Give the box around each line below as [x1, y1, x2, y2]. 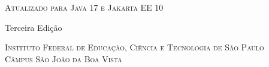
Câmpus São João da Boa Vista [5, 52, 122, 65]
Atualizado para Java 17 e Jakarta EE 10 [5, 1, 164, 13]
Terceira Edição [5, 21, 62, 33]
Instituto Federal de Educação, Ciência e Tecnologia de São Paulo [5, 41, 264, 53]
